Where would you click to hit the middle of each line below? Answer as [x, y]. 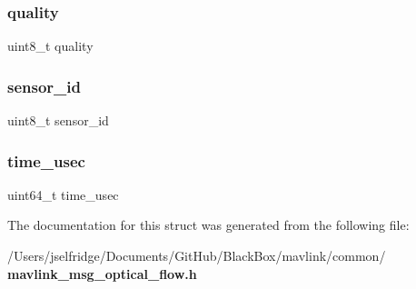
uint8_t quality [50, 46]
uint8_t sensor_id [58, 120]
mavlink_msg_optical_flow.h [102, 273]
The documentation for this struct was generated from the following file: [208, 225]
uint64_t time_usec [63, 194]
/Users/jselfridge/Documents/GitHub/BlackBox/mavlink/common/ [197, 256]
